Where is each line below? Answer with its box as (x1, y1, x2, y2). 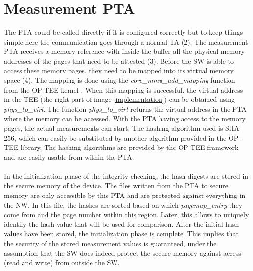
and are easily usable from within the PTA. (4, 151, 134, 162)
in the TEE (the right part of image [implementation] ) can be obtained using (4, 94, 235, 104)
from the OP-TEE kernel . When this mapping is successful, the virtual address (4, 84, 243, 95)
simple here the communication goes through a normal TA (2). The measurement (4, 36, 248, 47)
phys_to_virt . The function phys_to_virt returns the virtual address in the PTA (4, 103, 247, 114)
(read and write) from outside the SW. (4, 257, 120, 268)
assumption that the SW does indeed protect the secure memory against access (4, 247, 241, 258)
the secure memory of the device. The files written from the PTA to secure (4, 180, 228, 191)
